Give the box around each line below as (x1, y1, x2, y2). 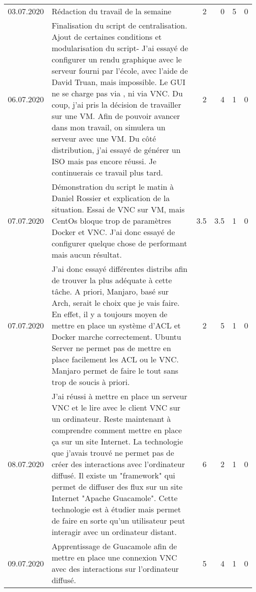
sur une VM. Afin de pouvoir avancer (51, 110, 180, 121)
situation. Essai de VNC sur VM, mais (51, 204, 185, 215)
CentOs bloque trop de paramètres (51, 215, 171, 226)
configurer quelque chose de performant (51, 237, 187, 249)
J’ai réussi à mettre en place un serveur (51, 390, 188, 402)
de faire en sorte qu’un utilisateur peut (51, 515, 185, 526)
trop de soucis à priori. (51, 376, 130, 387)
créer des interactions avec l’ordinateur (51, 458, 185, 470)
